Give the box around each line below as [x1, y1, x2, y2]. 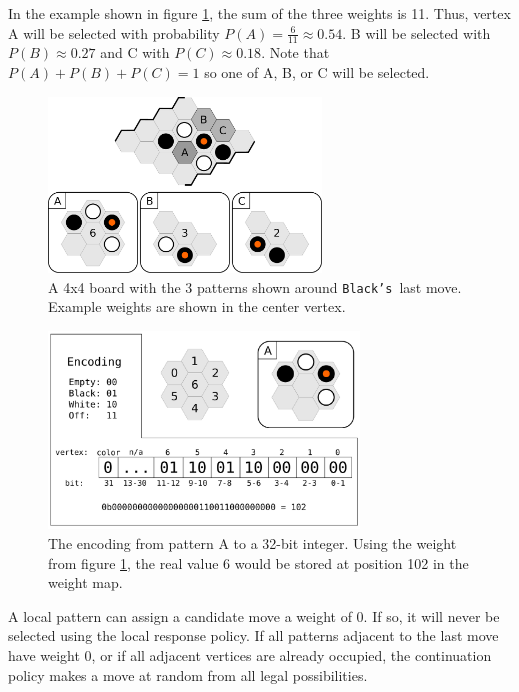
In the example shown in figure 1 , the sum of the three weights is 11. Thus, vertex [8, 3, 511, 23]
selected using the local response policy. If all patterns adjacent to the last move [8, 625, 499, 646]
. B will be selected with [342, 22, 491, 43]
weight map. [48, 572, 123, 593]
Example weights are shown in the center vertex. [48, 296, 346, 317]
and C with [100, 42, 170, 63]
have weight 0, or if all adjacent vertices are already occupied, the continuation [8, 644, 492, 665]
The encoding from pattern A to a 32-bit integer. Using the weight [48, 532, 457, 553]
